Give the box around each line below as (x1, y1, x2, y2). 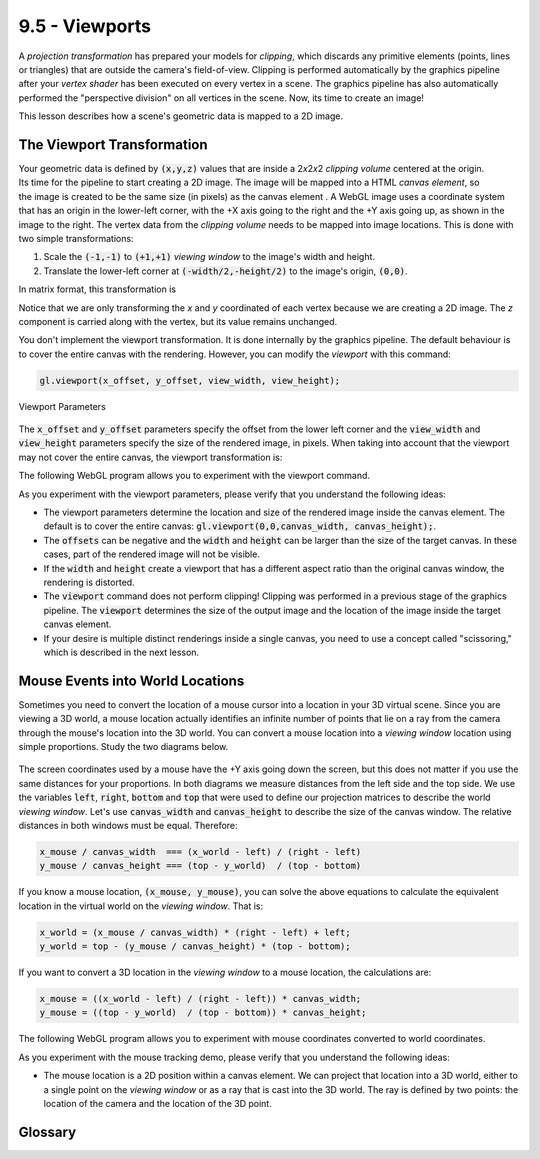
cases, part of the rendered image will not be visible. (43, 548, 260, 560)
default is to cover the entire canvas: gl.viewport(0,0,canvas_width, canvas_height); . (43, 520, 437, 532)
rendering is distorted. (43, 576, 135, 588)
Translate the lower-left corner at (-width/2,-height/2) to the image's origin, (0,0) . (43, 265, 408, 277)
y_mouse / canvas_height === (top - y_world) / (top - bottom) (39, 860, 362, 872)
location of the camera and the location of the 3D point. (43, 1097, 272, 1109)
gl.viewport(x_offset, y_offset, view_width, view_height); (39, 375, 341, 386)
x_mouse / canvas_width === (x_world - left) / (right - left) (39, 846, 362, 857)
